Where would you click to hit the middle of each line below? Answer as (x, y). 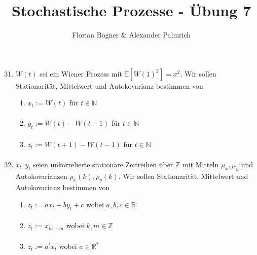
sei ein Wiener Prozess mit (81, 73)
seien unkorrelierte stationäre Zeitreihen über (103, 164)
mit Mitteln (201, 164)
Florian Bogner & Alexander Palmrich (131, 35)
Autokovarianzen (41, 176)
